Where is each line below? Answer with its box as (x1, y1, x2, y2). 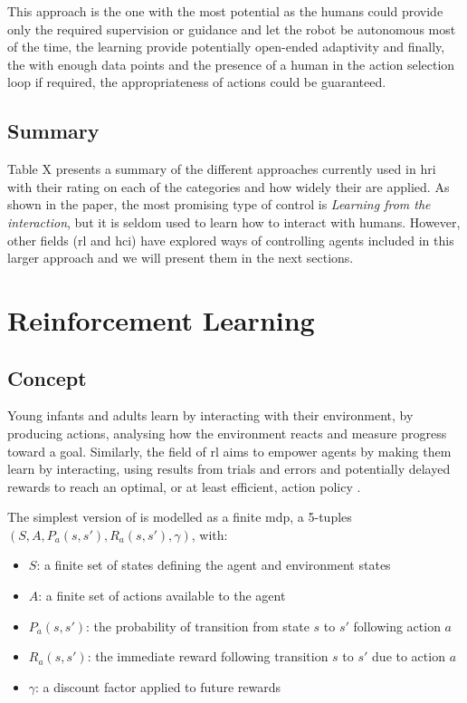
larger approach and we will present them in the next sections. (7, 248, 354, 267)
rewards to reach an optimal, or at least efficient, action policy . (7, 477, 361, 496)
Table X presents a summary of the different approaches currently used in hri (7, 159, 436, 178)
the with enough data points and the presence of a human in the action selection (7, 54, 455, 73)
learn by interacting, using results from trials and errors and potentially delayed (7, 459, 451, 478)
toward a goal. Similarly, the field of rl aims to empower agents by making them (7, 441, 452, 460)
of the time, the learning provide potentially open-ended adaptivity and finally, (7, 37, 445, 56)
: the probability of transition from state (85, 616, 310, 635)
